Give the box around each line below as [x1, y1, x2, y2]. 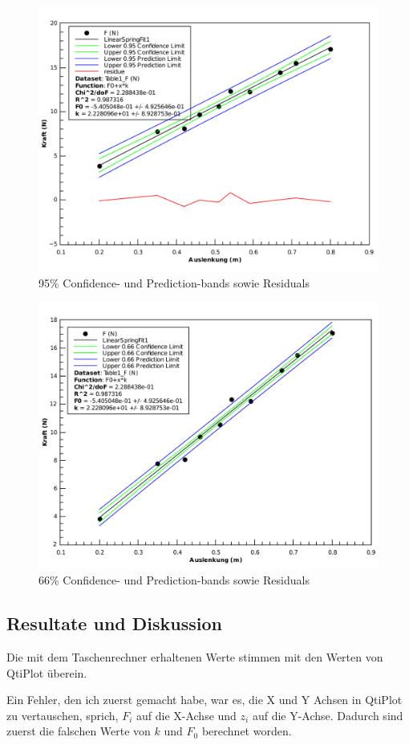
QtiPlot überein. [6, 664, 87, 681]
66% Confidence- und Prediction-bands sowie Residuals [38, 572, 310, 588]
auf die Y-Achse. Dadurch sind [252, 706, 403, 723]
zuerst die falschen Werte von [6, 723, 151, 739]
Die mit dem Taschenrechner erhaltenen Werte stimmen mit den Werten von [6, 649, 383, 666]
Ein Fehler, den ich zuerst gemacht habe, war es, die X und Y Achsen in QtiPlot [6, 691, 403, 708]
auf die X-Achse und [136, 706, 237, 723]
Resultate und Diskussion [6, 611, 222, 636]
